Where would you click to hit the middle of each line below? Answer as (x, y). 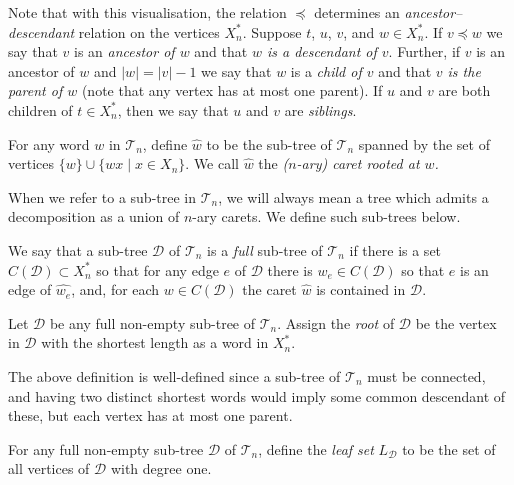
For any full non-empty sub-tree (106, 448)
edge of (30, 289)
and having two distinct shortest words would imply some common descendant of (257, 395)
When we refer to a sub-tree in (102, 196)
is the (464, 70)
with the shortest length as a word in (155, 342)
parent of (35, 90)
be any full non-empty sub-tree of (152, 322)
